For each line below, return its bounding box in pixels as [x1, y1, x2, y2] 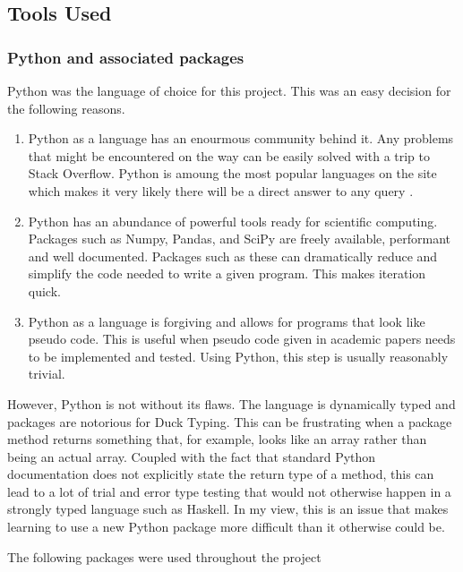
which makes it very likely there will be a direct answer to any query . [28, 181, 414, 200]
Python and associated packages [7, 46, 244, 68]
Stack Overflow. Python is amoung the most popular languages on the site [28, 164, 437, 183]
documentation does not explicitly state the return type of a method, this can [7, 465, 434, 483]
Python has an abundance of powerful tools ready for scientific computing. [28, 211, 438, 230]
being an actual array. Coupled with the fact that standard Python [7, 447, 376, 465]
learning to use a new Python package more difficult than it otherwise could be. [7, 517, 445, 536]
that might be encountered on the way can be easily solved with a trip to [28, 146, 431, 165]
